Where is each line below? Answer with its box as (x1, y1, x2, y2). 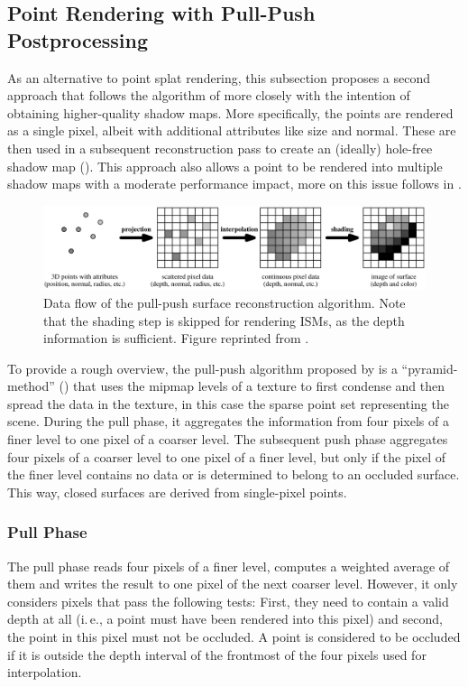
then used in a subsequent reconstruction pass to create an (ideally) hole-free (7, 138, 433, 157)
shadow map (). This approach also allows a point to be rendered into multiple (7, 156, 443, 175)
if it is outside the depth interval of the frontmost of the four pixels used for (7, 645, 427, 664)
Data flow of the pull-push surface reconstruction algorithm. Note (43, 292, 406, 311)
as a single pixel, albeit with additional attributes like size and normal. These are (7, 121, 456, 140)
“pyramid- (401, 358, 458, 377)
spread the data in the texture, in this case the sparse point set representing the (7, 394, 449, 413)
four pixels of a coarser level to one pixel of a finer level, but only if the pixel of (7, 447, 446, 466)
